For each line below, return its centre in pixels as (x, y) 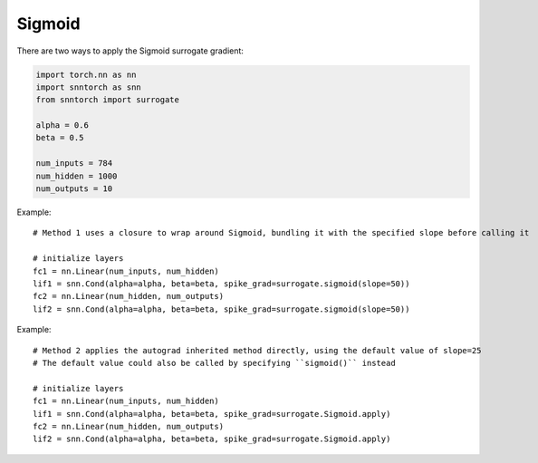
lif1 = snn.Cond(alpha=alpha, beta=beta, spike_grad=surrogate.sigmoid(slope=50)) (221, 284)
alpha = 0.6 (62, 125)
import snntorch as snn (89, 87)
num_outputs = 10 (74, 189)
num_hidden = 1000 (77, 176)
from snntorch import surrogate (108, 100)
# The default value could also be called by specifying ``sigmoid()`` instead (214, 363)
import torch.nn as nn (86, 74)
